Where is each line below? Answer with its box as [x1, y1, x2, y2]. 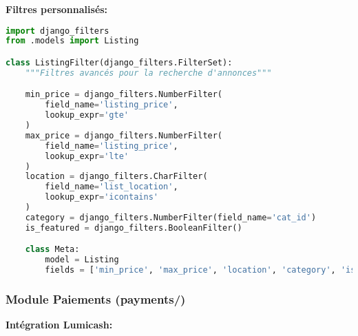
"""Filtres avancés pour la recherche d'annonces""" [25, 67, 272, 78]
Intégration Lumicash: [6, 317, 113, 332]
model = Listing [45, 255, 119, 265]
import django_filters [6, 25, 109, 36]
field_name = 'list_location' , [45, 182, 178, 192]
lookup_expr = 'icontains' [45, 192, 158, 202]
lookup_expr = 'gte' [45, 110, 129, 120]
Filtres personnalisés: [6, 2, 108, 16]
